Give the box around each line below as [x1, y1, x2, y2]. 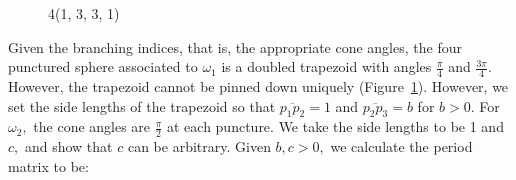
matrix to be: [8, 155, 89, 176]
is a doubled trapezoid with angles [221, 56, 432, 77]
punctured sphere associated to [8, 56, 198, 77]
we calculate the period [330, 136, 473, 157]
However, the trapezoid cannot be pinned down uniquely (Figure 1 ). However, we [8, 76, 509, 97]
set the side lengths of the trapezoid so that [8, 95, 276, 116]
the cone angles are [33, 116, 151, 137]
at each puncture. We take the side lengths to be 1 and [166, 116, 504, 137]
